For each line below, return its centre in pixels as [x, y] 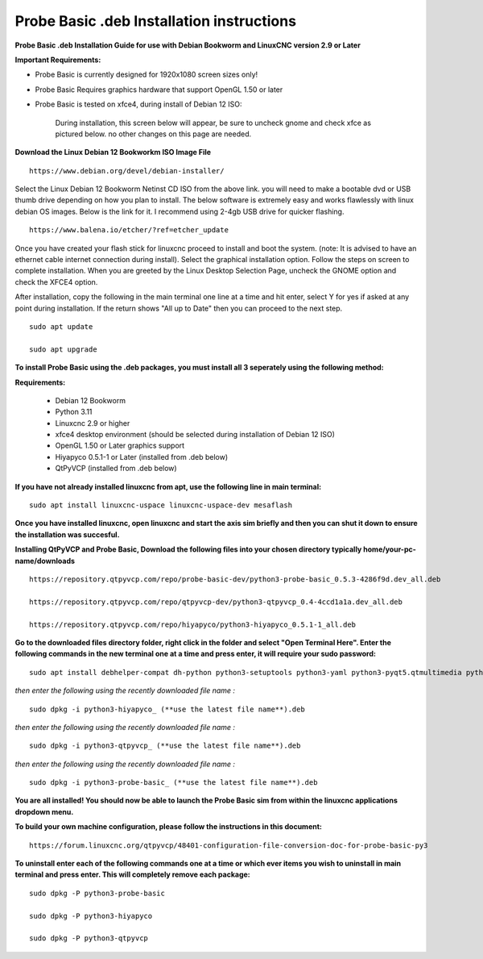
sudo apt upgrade [63, 349]
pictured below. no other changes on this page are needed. [153, 134]
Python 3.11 [74, 412]
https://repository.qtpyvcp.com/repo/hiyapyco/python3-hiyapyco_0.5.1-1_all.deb [193, 624]
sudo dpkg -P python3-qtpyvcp [89, 938]
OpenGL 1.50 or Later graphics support [120, 446]
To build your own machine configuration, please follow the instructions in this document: [168, 827]
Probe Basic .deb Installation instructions [156, 21]
